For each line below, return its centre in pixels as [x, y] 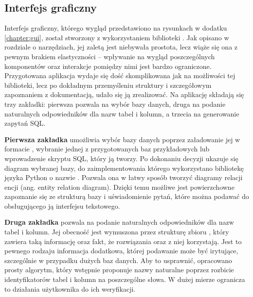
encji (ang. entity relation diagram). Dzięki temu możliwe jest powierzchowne [119, 187]
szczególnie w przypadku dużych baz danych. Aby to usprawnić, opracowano [118, 260]
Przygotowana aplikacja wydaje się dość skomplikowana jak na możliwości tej [120, 75]
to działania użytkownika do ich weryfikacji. [70, 289]
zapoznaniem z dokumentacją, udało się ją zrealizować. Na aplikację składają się [124, 94]
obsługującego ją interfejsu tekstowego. [62, 206]
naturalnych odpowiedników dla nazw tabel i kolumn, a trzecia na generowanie [122, 113]
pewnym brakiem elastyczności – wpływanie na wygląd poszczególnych [110, 56]
